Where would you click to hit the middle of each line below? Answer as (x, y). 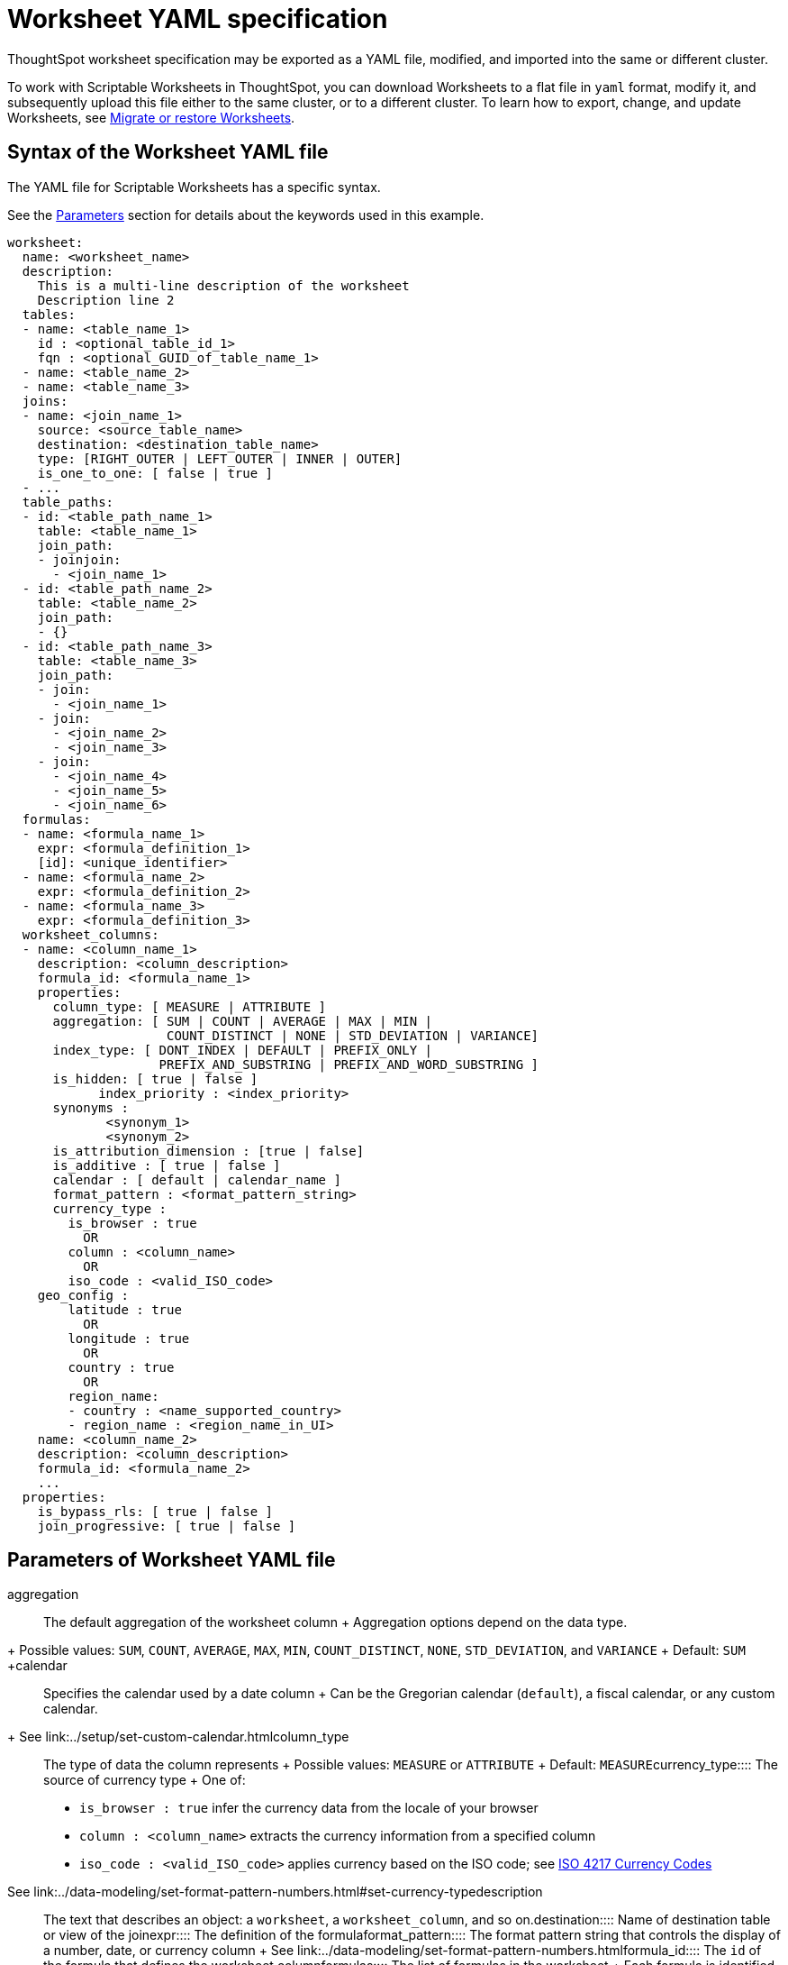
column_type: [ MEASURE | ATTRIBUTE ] (190, 1006)
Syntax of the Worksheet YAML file (168, 152)
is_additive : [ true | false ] (167, 1165)
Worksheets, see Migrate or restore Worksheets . (151, 117)
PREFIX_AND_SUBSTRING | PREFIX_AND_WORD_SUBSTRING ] (349, 1064)
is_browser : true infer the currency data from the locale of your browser (309, 1808)
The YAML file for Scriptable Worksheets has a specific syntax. (194, 187)
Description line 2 (106, 300)
